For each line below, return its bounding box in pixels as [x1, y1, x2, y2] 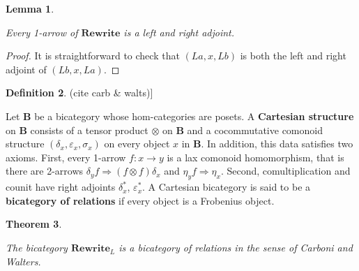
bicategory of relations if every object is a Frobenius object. [6, 193, 275, 207]
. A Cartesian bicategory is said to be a [142, 180, 311, 194]
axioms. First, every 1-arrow [6, 149, 126, 164]
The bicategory [6, 240, 68, 254]
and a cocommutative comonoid [187, 122, 323, 137]
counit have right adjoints [6, 180, 116, 194]
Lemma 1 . [6, 1, 54, 15]
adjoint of [6, 61, 47, 76]
